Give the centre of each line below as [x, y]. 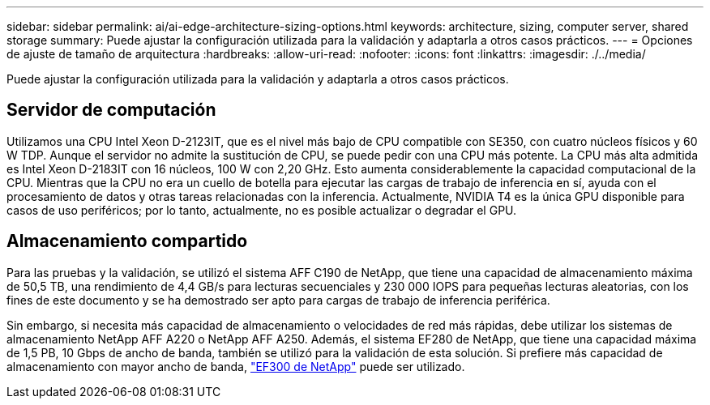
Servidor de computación [111, 110]
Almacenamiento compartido [127, 241]
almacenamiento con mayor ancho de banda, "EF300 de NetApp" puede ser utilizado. [236, 366]
